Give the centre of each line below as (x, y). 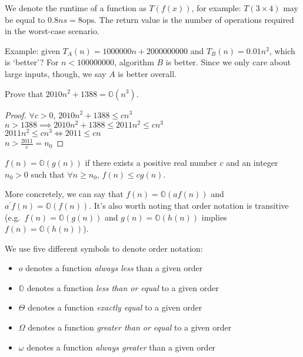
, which (282, 50)
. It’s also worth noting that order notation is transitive (189, 205)
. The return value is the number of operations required (194, 19)
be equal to (25, 19)
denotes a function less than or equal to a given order (123, 287)
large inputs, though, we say (56, 73)
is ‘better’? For (32, 62)
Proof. (16, 114)
